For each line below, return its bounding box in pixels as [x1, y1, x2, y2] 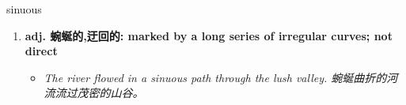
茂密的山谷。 [77, 84, 144, 101]
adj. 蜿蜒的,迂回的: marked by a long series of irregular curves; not [25, 27, 393, 43]
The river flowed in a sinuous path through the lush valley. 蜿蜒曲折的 [44, 69, 387, 85]
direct [25, 43, 58, 59]
